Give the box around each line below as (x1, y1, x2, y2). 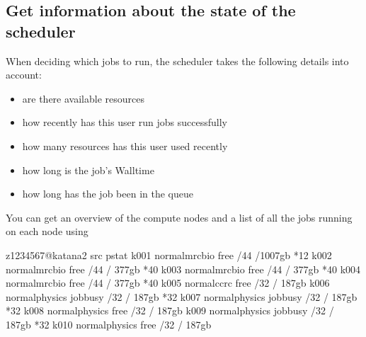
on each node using (6, 224, 88, 239)
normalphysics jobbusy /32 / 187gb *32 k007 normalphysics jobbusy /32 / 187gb (6, 289, 358, 304)
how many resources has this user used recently (22, 138, 228, 153)
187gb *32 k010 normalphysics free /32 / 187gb (6, 316, 212, 331)
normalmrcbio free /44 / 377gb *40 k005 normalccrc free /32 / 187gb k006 (6, 275, 330, 290)
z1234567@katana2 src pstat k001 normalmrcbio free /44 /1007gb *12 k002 (6, 247, 332, 262)
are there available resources (22, 91, 144, 105)
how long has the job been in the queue (22, 186, 193, 201)
